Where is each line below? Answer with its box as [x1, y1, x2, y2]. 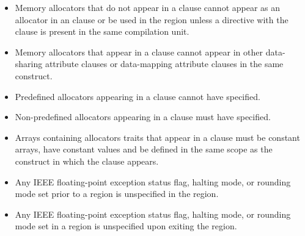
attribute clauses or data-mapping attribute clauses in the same [45, 57, 284, 70]
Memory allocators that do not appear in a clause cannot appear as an [15, 1, 281, 13]
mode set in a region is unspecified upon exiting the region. [15, 220, 237, 232]
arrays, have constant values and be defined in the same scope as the [15, 143, 273, 156]
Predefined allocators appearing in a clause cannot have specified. [15, 90, 260, 102]
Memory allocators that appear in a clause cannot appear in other [15, 45, 263, 58]
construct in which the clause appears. [15, 154, 159, 167]
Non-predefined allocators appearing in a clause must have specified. [15, 110, 271, 123]
